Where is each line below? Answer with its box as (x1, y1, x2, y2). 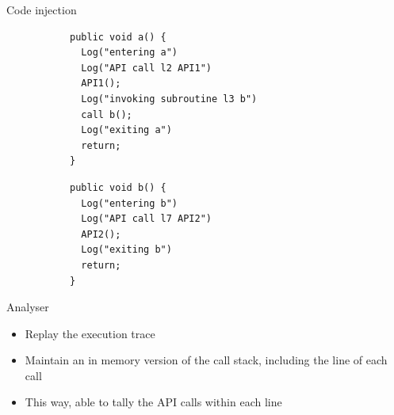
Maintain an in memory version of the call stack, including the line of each (25, 352, 388, 368)
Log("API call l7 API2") (81, 213, 212, 225)
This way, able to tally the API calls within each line (25, 394, 282, 410)
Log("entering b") (81, 197, 178, 209)
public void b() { (70, 181, 166, 193)
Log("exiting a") (81, 124, 172, 136)
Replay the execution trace (25, 325, 155, 341)
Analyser (6, 299, 49, 315)
